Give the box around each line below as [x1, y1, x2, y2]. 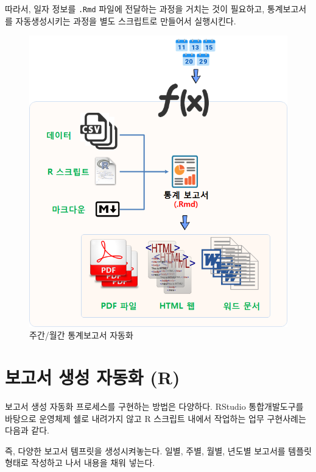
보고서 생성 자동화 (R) [5, 365, 180, 390]
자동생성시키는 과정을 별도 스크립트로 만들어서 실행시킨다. [15, 14, 236, 27]
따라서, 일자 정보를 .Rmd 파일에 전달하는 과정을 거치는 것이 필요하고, [5, 2, 265, 15]
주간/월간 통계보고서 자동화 [29, 329, 133, 341]
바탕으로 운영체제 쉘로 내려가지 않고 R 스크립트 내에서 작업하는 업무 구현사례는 [5, 412, 306, 424]
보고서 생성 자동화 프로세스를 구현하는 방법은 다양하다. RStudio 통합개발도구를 [5, 399, 304, 412]
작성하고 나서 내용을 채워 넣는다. [31, 456, 155, 469]
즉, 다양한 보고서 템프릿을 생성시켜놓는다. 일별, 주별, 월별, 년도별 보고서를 [5, 444, 286, 457]
